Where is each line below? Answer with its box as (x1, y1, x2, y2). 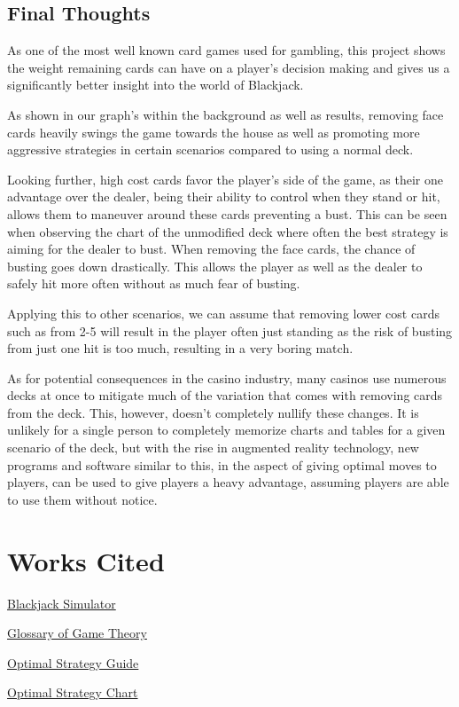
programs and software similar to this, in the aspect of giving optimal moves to (7, 455, 437, 474)
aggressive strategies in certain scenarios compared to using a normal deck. (7, 140, 414, 159)
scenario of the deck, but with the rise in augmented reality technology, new (7, 438, 419, 457)
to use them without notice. (7, 490, 158, 508)
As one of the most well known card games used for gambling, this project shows (7, 41, 446, 59)
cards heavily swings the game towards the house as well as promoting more (7, 122, 420, 141)
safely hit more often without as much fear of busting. (7, 274, 300, 293)
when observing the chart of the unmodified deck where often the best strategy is (7, 222, 448, 240)
